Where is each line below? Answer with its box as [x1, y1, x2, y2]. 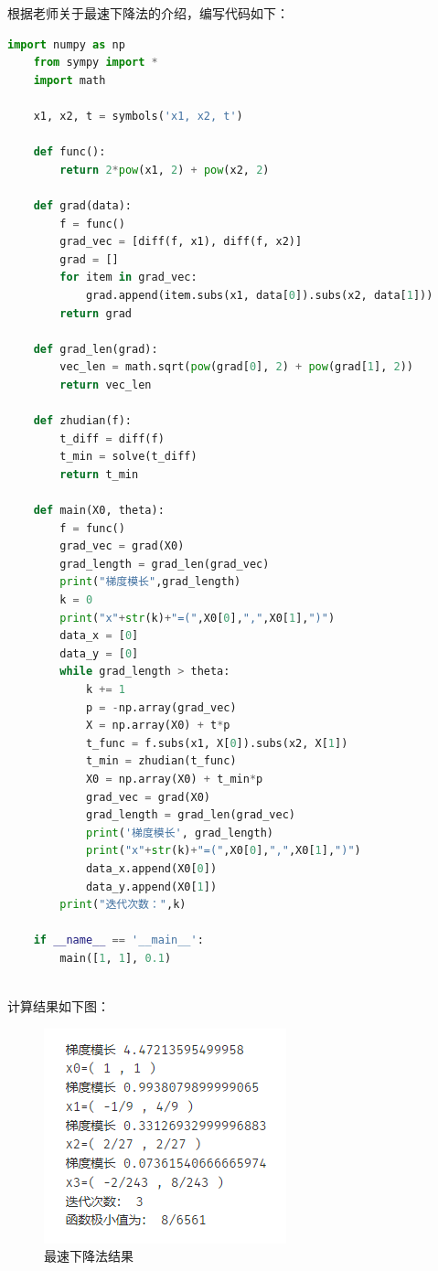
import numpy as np [7, 37, 125, 51]
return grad [59, 306, 133, 320]
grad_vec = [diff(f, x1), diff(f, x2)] [59, 235, 303, 249]
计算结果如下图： [7, 997, 110, 1016]
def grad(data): [33, 198, 133, 212]
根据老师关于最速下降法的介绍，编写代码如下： [7, 4, 289, 22]
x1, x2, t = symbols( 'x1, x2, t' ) [33, 109, 243, 123]
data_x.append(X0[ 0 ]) [85, 861, 218, 875]
